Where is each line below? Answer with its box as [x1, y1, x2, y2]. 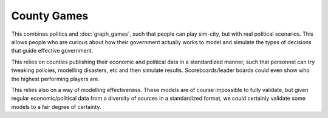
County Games [11, 9, 89, 22]
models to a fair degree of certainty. [11, 103, 101, 110]
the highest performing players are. [11, 75, 100, 82]
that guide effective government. [11, 47, 94, 54]
